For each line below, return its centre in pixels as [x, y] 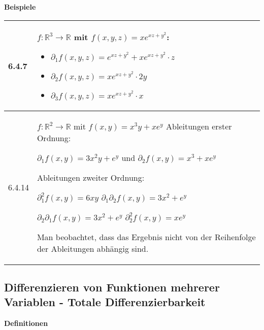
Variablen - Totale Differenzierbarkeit [105, 302]
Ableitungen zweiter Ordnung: [91, 177]
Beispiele [20, 7]
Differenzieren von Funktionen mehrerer [112, 287]
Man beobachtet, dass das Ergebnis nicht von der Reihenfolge [146, 237]
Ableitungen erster [199, 126]
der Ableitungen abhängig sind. [93, 248]
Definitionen [26, 323]
